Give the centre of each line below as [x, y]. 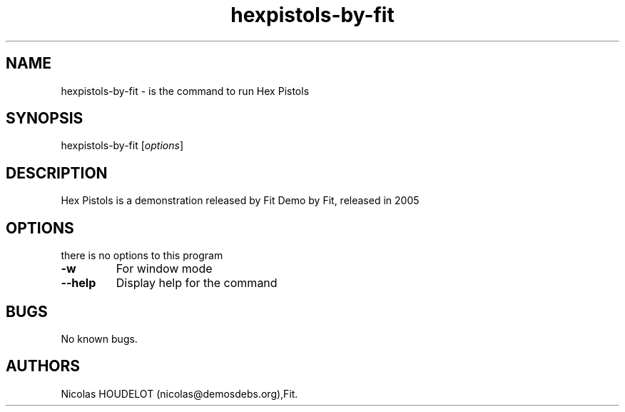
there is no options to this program [142, 256]
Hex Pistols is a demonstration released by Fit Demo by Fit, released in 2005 [240, 201]
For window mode [164, 269]
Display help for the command [197, 283]
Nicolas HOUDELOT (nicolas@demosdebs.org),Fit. [179, 393]
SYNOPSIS [45, 119]
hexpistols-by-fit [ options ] [122, 146]
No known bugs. [99, 338]
